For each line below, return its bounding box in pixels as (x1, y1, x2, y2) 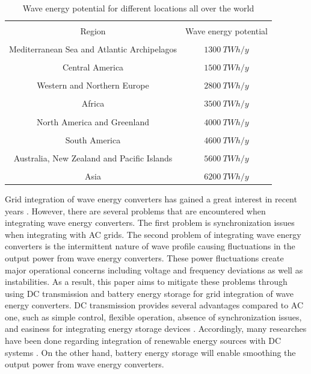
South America (65, 133, 121, 146)
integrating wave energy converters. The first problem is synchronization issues (5, 216, 295, 229)
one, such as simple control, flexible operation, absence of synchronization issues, (5, 310, 302, 323)
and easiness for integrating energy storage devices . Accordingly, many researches (5, 322, 307, 335)
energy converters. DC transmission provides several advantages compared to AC (5, 299, 304, 311)
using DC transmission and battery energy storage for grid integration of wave (5, 287, 294, 299)
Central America (62, 61, 124, 73)
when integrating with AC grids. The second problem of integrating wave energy (5, 228, 301, 240)
